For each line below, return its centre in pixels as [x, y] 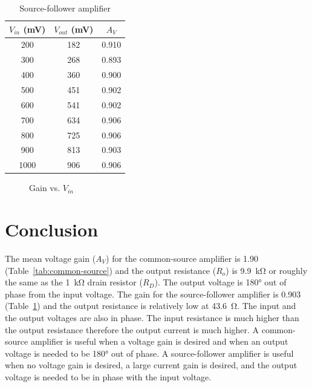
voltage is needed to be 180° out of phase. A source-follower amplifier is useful [149, 353]
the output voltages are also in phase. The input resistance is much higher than [152, 317]
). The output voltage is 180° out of [220, 282]
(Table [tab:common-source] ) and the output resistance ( [111, 270]
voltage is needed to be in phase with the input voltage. [108, 376]
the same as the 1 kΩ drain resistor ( [74, 282]
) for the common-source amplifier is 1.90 [182, 258]
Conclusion [52, 229]
